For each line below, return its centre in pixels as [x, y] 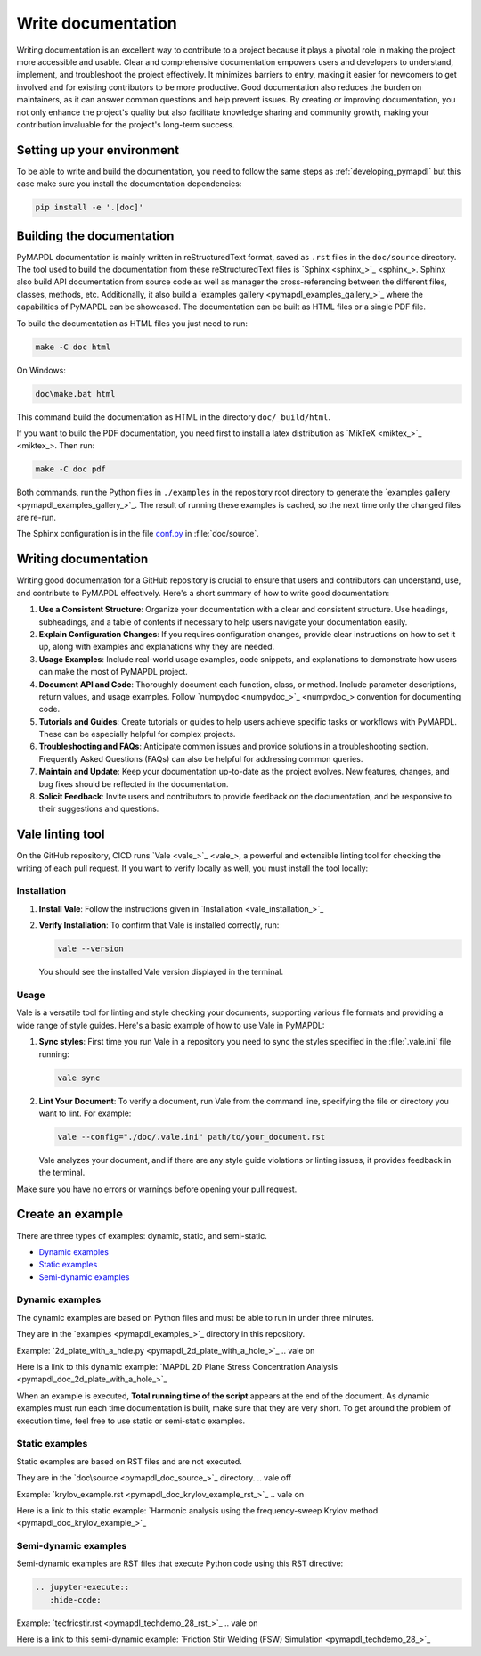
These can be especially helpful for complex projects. [137, 734]
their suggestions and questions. [99, 809]
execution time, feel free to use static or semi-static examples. [131, 1421]
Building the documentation [95, 236]
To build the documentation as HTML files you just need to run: [132, 323]
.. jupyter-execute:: [82, 1587]
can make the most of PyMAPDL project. [114, 672]
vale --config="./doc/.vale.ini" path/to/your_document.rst [192, 1137]
